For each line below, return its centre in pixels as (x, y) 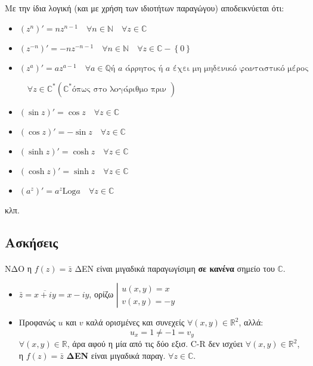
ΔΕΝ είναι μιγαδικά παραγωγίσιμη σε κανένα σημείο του (175, 268)
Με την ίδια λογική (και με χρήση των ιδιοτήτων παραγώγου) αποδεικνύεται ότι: (145, 8)
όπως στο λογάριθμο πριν (120, 89)
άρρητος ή (144, 68)
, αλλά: (251, 322)
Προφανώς (37, 322)
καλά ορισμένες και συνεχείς (135, 322)
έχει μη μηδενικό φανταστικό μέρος (241, 68)
